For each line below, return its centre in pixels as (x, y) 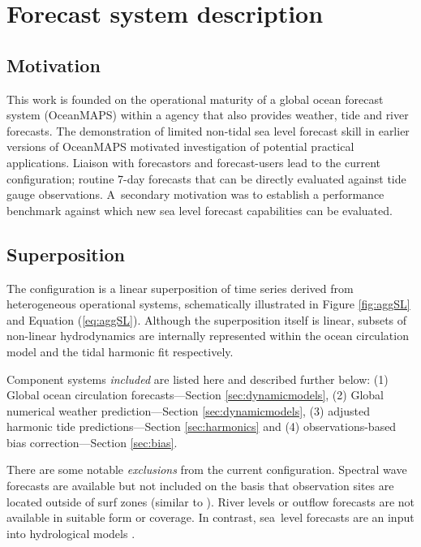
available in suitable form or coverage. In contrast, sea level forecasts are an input (210, 517)
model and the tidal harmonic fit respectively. (120, 351)
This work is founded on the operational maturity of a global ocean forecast (195, 99)
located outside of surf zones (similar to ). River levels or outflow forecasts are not (210, 501)
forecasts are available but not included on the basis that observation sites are (200, 486)
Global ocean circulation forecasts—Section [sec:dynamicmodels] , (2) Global (195, 395)
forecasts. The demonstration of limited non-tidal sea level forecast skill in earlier (208, 130)
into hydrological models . (71, 533)
